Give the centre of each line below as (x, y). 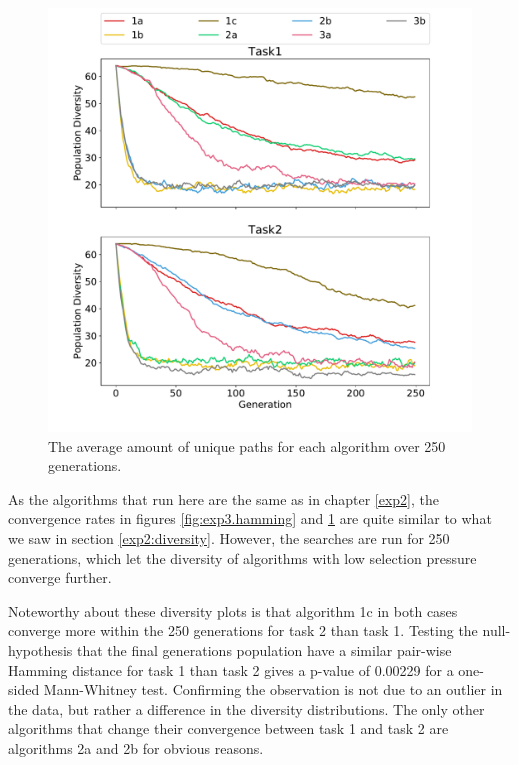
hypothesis (40, 649)
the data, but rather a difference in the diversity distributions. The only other (246, 708)
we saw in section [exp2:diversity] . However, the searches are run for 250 (229, 537)
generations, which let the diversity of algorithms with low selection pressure (242, 557)
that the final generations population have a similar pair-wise (264, 649)
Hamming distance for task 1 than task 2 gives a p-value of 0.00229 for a (231, 669)
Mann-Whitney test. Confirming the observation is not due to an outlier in (273, 689)
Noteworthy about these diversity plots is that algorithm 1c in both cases (233, 610)
